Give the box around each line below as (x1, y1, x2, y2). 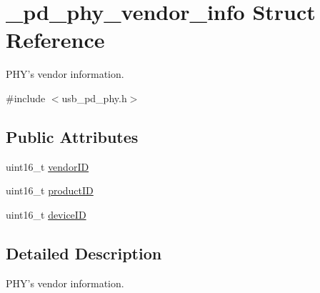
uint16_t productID (6, 183, 94, 198)
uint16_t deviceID (6, 207, 86, 222)
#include (6, 90, 46, 105)
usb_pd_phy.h (61, 90, 127, 105)
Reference (6, 25, 105, 54)
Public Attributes (6, 125, 139, 147)
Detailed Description (6, 242, 162, 264)
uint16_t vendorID (6, 159, 89, 174)
